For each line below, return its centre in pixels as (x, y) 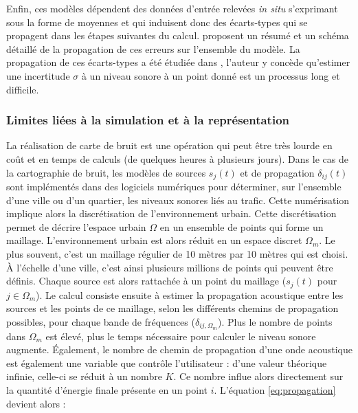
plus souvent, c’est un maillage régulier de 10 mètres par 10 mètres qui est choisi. (177, 253)
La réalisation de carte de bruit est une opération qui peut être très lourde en (169, 145)
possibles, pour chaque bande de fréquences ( (101, 321)
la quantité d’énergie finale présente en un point (107, 390)
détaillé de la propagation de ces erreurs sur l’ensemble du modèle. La (153, 48)
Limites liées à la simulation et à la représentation (148, 120)
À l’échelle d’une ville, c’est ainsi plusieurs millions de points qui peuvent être (170, 267)
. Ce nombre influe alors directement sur (258, 376)
